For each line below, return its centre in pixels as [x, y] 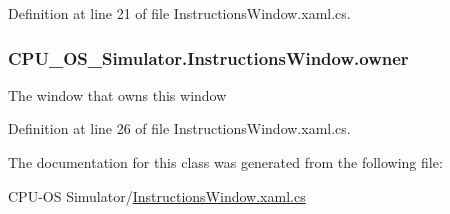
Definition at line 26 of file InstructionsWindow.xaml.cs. [179, 128]
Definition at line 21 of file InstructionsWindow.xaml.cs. [179, 13]
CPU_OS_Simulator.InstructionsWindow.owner [208, 57]
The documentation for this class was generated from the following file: [225, 162]
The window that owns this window [117, 94]
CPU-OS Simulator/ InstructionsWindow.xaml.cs [157, 195]
